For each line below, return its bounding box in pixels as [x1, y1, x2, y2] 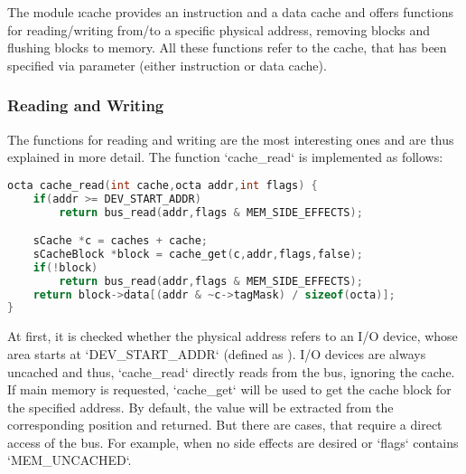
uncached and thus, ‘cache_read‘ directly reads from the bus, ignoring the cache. [7, 362, 455, 381]
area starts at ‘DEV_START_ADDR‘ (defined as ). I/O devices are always [7, 344, 426, 363]
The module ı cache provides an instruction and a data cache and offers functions [7, 3, 453, 21]
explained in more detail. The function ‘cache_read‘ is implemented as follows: [7, 147, 443, 166]
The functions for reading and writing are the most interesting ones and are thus [7, 129, 454, 148]
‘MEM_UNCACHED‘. [7, 450, 132, 469]
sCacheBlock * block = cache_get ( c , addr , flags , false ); [33, 247, 363, 261]
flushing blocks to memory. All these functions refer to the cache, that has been [7, 38, 447, 57]
